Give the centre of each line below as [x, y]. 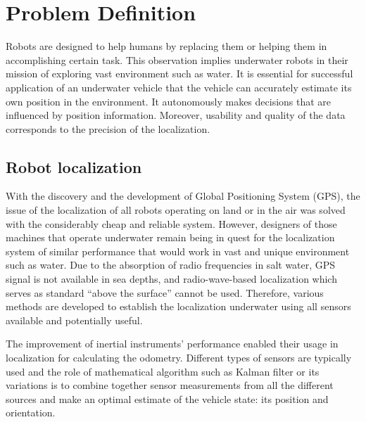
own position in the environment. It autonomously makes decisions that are [169, 101]
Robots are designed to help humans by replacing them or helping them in [166, 46]
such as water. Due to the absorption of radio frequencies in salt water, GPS [171, 265]
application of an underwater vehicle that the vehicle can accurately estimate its [179, 87]
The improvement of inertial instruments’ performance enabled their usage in [172, 344]
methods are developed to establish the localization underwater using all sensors [178, 306]
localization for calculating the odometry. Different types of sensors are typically [179, 358]
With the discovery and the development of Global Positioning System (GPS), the [183, 196]
